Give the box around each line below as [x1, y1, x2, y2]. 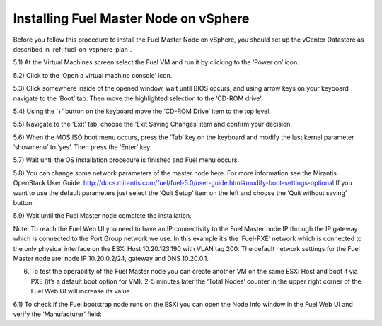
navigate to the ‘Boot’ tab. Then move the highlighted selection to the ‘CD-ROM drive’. [13, 94, 263, 103]
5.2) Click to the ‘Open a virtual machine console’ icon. [13, 71, 173, 79]
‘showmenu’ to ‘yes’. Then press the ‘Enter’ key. [13, 143, 152, 151]
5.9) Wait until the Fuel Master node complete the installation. [13, 211, 192, 220]
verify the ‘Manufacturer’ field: [13, 310, 102, 318]
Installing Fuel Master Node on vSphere [13, 11, 250, 26]
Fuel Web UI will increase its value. [30, 287, 132, 296]
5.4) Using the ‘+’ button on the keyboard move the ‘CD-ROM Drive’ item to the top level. [13, 107, 272, 115]
